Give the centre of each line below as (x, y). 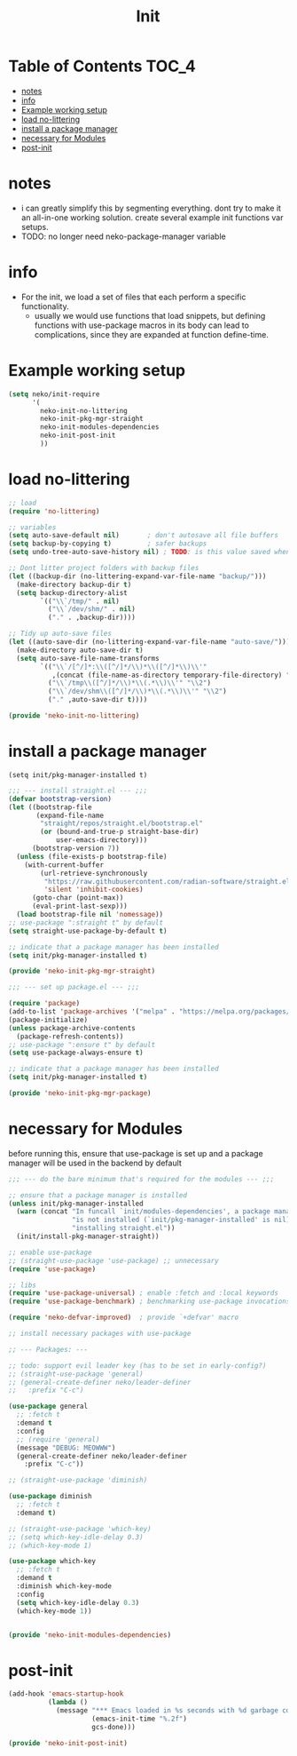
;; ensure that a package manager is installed (98, 1195)
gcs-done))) (114, 1727)
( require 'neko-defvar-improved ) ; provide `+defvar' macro (124, 1318)
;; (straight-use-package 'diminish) (78, 1481)
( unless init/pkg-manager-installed (76, 1204)
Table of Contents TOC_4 (102, 66)
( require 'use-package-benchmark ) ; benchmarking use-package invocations (149, 1302)
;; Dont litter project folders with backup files (104, 568)
